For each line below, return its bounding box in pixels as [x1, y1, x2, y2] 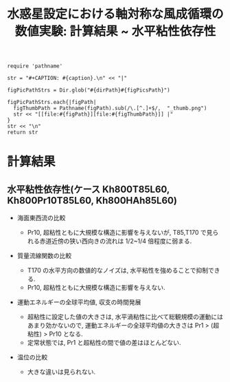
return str [7, 129, 38, 136]
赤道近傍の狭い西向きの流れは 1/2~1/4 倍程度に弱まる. [39, 237, 192, 245]
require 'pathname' [7, 63, 63, 70]
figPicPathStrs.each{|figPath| [7, 99, 97, 106]
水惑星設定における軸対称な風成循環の [7, 6, 225, 22]
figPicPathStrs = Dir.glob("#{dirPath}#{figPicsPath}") [7, 87, 170, 94]
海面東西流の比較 [16, 214, 66, 222]
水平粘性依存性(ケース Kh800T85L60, [7, 183, 170, 195]
